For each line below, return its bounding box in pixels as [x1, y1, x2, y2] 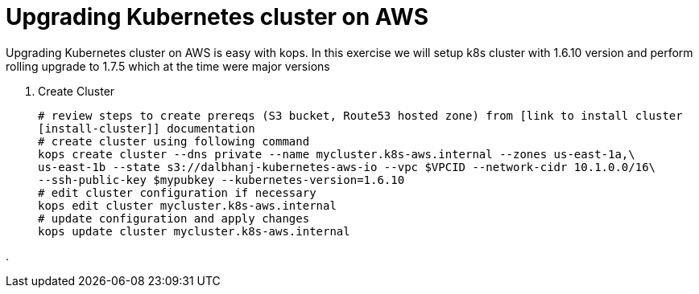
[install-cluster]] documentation [38, 121, 255, 135]
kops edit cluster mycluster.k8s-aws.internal [38, 198, 337, 212]
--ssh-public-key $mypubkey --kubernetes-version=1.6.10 [38, 173, 405, 186]
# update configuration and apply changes [38, 211, 310, 225]
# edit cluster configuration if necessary [38, 186, 316, 199]
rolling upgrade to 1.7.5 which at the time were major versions [6, 59, 330, 73]
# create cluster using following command [38, 134, 310, 148]
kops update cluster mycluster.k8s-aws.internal [38, 224, 350, 238]
